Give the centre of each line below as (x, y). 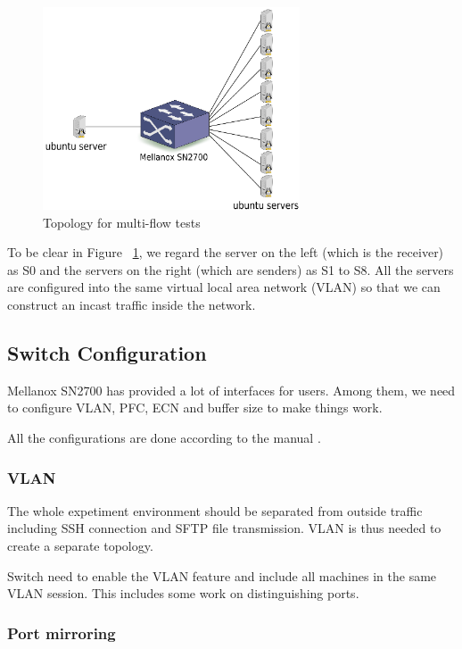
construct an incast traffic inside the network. (132, 305)
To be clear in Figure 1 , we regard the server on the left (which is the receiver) (226, 252)
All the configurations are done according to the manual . (164, 438)
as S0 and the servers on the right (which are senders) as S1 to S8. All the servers (231, 269)
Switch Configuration (107, 353)
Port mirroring (62, 632)
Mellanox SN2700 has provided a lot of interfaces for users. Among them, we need (231, 390)
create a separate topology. (80, 546)
